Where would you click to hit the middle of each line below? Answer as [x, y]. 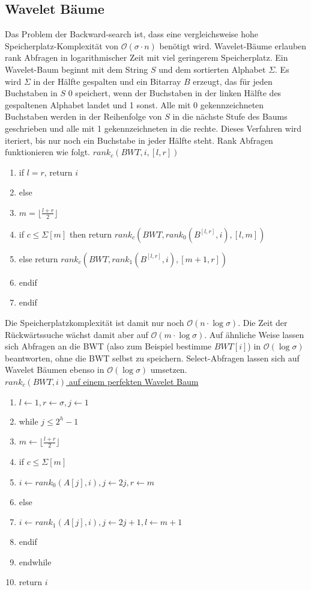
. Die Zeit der [263, 322]
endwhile [35, 561]
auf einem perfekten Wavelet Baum [134, 381]
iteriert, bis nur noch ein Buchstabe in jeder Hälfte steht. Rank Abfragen [139, 140]
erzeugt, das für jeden [233, 81]
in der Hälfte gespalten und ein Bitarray [107, 81]
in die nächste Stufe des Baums [230, 116]
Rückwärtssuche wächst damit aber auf [77, 334]
